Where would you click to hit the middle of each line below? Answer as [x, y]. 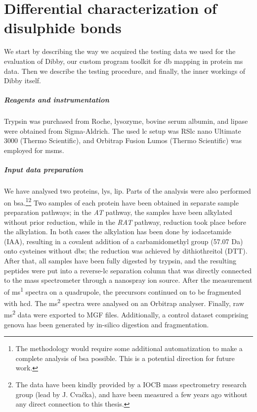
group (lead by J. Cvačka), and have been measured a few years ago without [131, 394]
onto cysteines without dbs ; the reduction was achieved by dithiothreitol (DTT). [126, 251]
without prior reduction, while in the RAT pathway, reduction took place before [125, 222]
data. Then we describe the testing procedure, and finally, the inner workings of [125, 71]
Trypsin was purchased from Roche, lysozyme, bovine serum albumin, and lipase [126, 121]
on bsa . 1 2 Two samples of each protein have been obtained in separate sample [121, 202]
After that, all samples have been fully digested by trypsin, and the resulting [120, 260]
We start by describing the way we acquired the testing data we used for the [120, 51]
